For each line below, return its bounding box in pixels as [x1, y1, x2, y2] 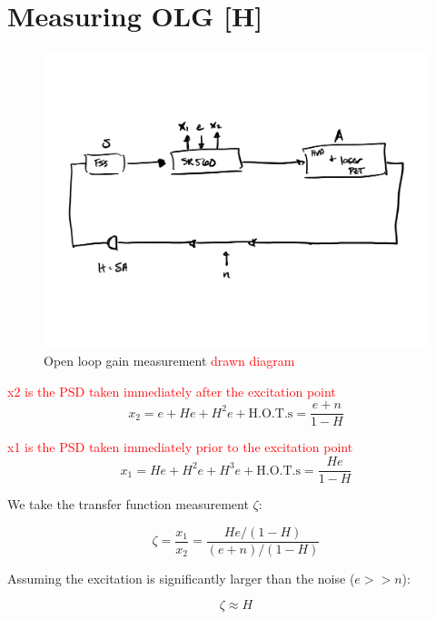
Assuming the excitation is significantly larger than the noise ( [7, 568, 355, 587]
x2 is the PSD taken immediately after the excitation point [7, 381, 336, 400]
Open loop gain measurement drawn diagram [44, 351, 295, 370]
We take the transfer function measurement [7, 495, 249, 514]
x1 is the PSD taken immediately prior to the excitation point [7, 437, 353, 457]
